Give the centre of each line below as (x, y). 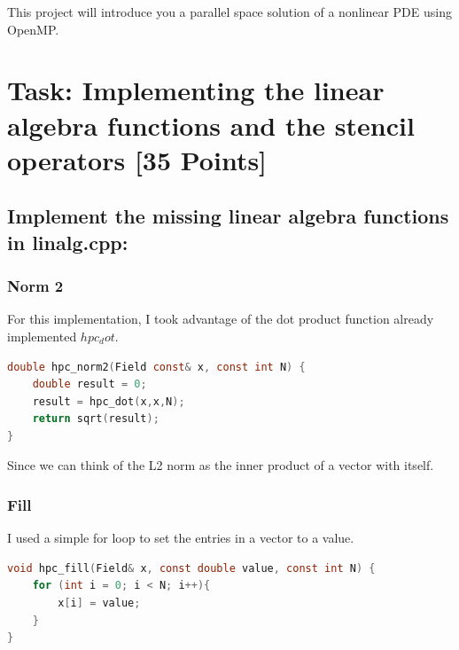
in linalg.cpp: (68, 242)
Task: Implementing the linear (196, 90)
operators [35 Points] (137, 159)
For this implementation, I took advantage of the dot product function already (221, 319)
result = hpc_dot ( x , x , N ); (109, 401)
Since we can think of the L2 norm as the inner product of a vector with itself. (221, 465)
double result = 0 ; (89, 384)
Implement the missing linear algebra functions (228, 216)
